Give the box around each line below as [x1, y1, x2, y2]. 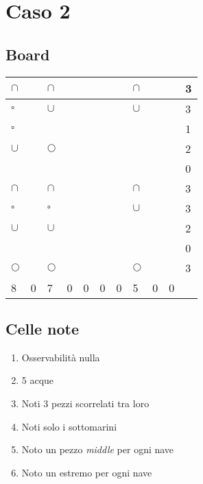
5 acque [21, 373, 54, 387]
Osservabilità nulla [21, 350, 100, 364]
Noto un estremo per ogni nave [21, 465, 152, 479]
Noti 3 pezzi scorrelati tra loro [21, 396, 150, 410]
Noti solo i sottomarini [21, 419, 117, 433]
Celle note [5, 317, 79, 339]
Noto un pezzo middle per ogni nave [21, 442, 174, 457]
